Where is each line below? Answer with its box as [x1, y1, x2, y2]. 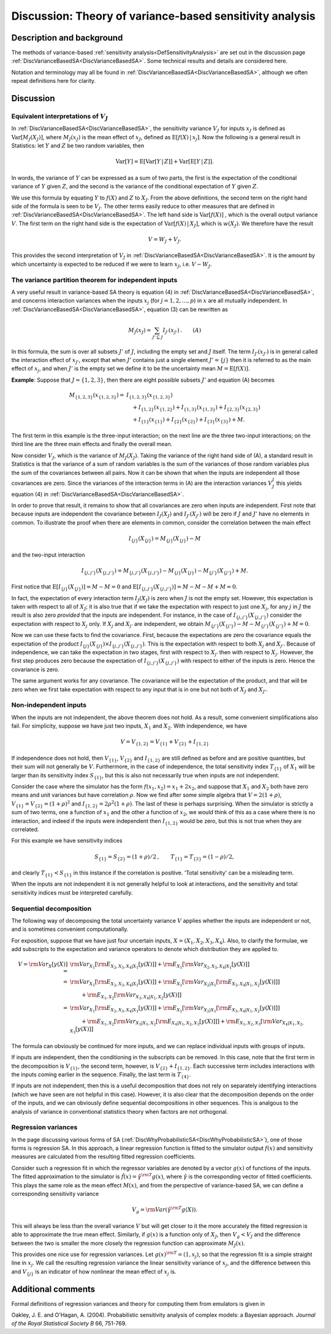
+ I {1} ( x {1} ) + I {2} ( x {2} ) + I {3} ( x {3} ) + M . [132, 416, 245, 425]
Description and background [11, 33, 123, 43]
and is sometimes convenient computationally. [11, 925, 129, 933]
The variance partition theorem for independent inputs [11, 276, 178, 284]
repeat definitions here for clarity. [11, 77, 96, 85]
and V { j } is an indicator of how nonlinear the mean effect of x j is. [11, 1268, 177, 1276]
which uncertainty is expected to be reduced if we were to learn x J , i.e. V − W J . [11, 260, 212, 269]
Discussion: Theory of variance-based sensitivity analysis [11, 9, 316, 23]
